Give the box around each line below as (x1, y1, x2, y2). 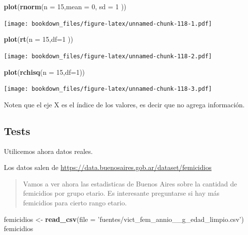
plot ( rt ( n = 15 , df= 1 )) (4, 34, 73, 44)
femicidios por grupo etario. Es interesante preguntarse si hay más (23, 188, 220, 198)
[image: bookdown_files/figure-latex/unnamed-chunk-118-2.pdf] (4, 52, 212, 60)
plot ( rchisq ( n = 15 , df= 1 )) (4, 67, 85, 77)
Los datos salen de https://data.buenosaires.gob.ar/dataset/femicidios (4, 162, 212, 172)
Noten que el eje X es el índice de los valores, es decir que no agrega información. (4, 99, 245, 109)
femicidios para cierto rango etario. (23, 197, 127, 207)
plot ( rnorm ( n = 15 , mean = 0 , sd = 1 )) (4, 1, 126, 11)
